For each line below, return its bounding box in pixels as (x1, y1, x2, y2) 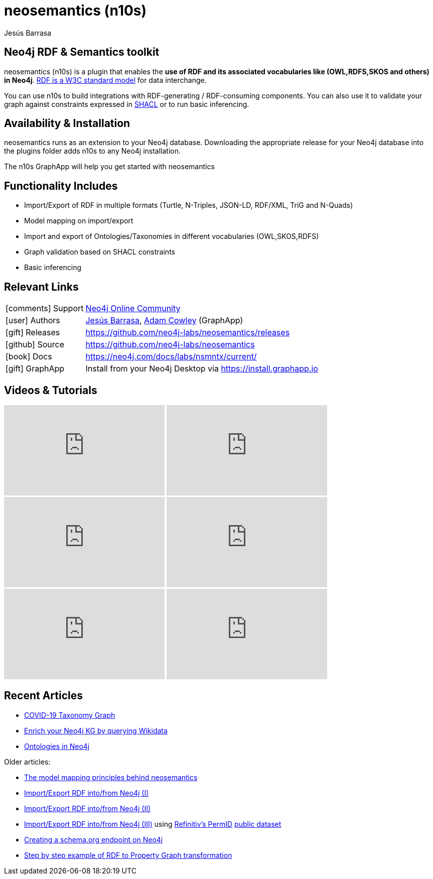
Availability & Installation (4, 117, 130, 130)
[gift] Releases (6, 327, 60, 338)
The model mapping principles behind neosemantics (24, 773, 198, 782)
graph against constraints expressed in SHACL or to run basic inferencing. (4, 99, 249, 108)
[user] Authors (6, 315, 60, 326)
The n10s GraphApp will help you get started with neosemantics (4, 162, 215, 171)
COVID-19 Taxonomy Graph (24, 710, 115, 719)
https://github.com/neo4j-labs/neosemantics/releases (85, 327, 290, 338)
